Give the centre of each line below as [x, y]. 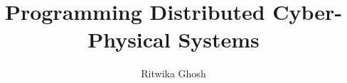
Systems [219, 39]
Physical [129, 39]
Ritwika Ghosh [173, 73]
